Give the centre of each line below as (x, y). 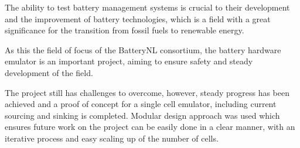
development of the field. (49, 72)
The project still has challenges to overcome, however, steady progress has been (147, 92)
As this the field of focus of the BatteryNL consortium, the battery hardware (143, 49)
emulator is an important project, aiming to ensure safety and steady (129, 61)
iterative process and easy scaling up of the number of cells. (112, 138)
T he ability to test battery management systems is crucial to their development (147, 7)
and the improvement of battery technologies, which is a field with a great (138, 18)
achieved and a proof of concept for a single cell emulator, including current (141, 104)
